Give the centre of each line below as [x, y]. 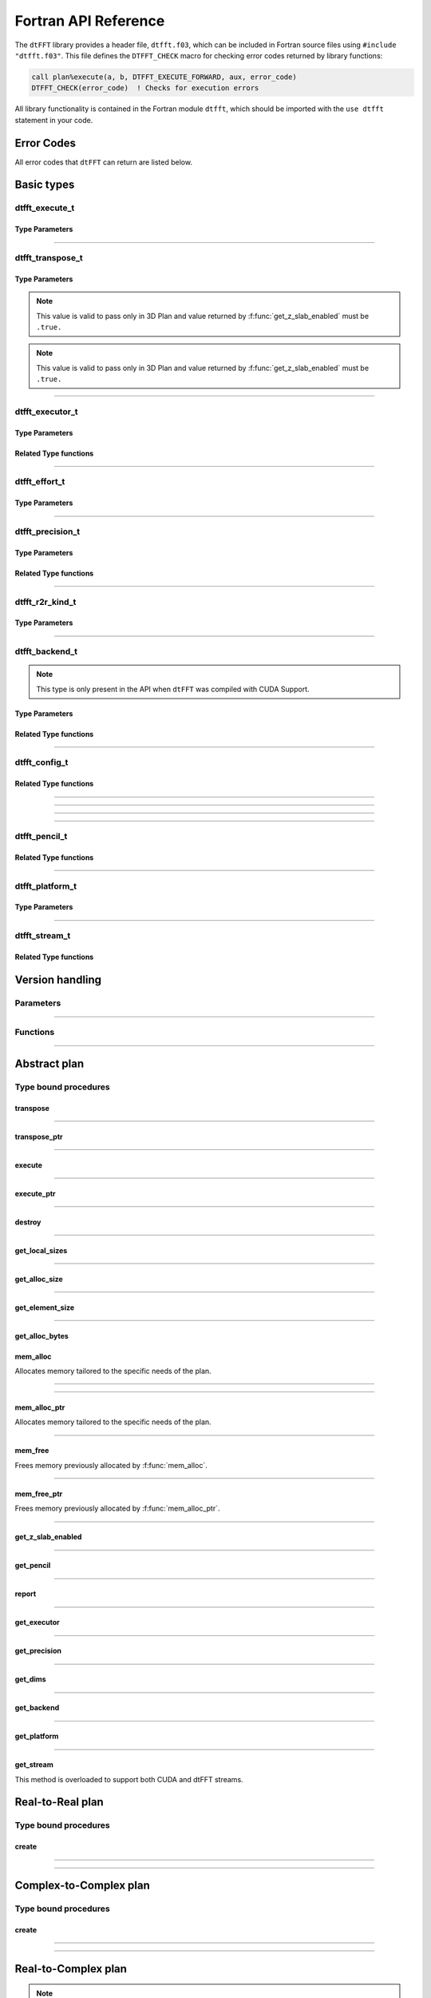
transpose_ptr [39, 1136]
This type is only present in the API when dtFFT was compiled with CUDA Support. [173, 689]
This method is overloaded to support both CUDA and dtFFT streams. [129, 1779]
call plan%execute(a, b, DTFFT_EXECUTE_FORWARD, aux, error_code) [164, 77]
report [26, 1594]
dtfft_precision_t [47, 531]
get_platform [37, 1736]
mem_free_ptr [39, 1494]
